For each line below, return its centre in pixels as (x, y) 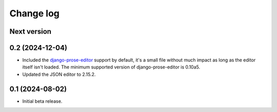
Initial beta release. (42, 101)
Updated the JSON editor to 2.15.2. (59, 74)
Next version (30, 31)
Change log (35, 13)
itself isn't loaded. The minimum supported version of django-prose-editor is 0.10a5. (111, 67)
